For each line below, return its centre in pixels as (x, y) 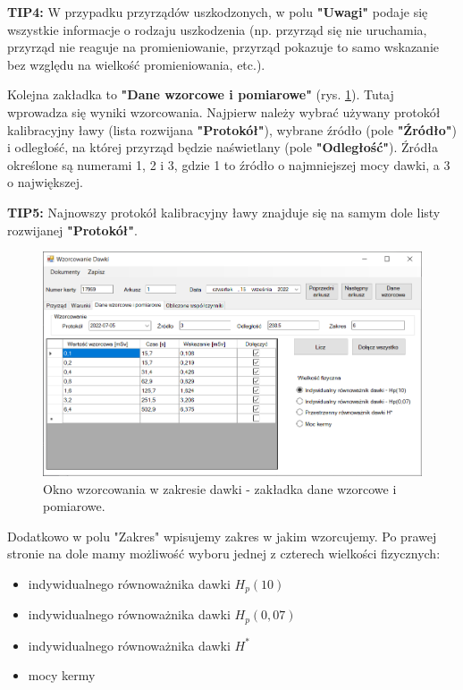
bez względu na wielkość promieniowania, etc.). (136, 64)
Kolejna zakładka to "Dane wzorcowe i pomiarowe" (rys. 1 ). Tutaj (201, 94)
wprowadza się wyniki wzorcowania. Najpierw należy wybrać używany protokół (224, 111)
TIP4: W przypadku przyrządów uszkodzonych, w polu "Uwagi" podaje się (218, 12)
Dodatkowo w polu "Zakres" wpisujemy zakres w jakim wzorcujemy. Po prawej (222, 536)
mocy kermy (62, 675)
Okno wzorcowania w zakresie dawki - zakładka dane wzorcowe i (220, 488)
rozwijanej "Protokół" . (72, 230)
